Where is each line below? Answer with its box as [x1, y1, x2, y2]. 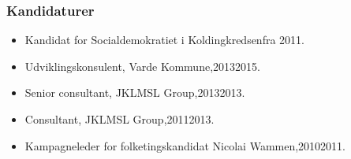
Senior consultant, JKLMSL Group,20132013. [24, 84, 245, 101]
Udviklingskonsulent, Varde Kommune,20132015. [24, 57, 260, 74]
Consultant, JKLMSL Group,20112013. [24, 111, 215, 127]
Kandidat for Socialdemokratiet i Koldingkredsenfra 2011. [24, 31, 304, 48]
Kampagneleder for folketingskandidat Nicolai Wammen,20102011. [24, 137, 345, 153]
